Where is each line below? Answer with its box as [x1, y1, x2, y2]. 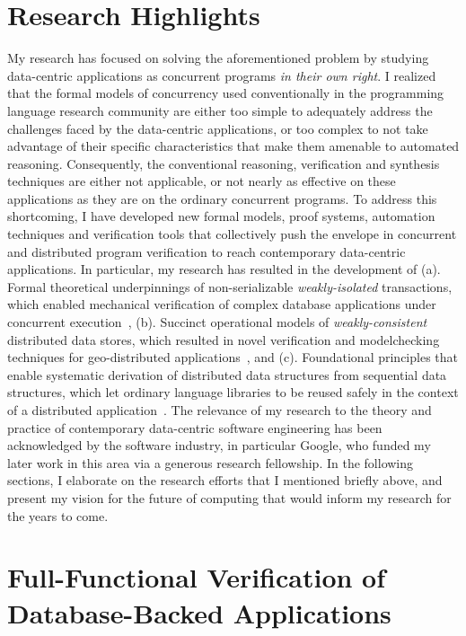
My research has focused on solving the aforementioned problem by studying [7, 49, 429, 67]
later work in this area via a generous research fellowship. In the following [7, 453, 414, 472]
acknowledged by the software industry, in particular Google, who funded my [7, 436, 431, 455]
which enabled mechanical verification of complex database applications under [7, 295, 436, 314]
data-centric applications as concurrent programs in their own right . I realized [7, 66, 436, 84]
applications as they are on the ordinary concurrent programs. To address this [7, 189, 437, 208]
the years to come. [7, 506, 109, 525]
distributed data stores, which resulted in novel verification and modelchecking [7, 330, 440, 349]
